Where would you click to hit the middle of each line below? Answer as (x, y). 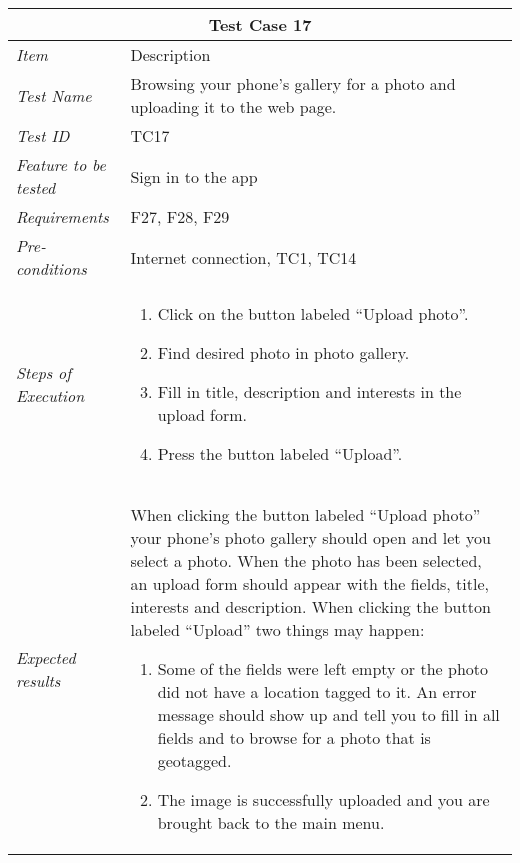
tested (36, 187)
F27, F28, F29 (180, 216)
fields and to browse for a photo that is (294, 737)
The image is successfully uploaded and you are (323, 799)
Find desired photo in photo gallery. (283, 352)
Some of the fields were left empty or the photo (323, 668)
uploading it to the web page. (233, 106)
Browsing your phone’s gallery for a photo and (293, 83)
